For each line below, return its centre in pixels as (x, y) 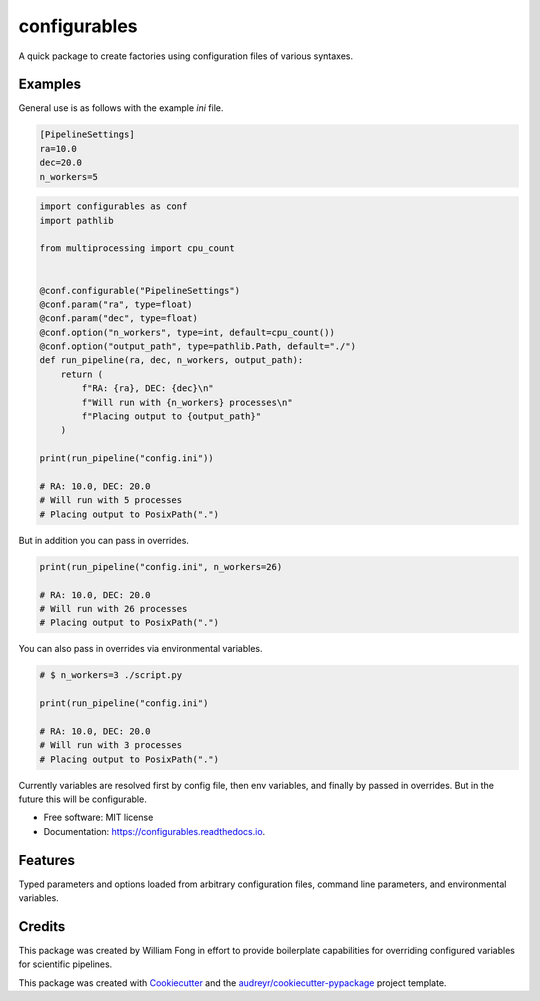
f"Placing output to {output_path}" (171, 416)
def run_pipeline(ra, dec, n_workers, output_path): (171, 360)
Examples (50, 84)
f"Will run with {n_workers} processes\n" (187, 402)
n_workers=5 (69, 176)
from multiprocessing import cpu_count (137, 248)
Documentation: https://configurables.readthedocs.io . (154, 831)
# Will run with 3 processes (111, 745)
